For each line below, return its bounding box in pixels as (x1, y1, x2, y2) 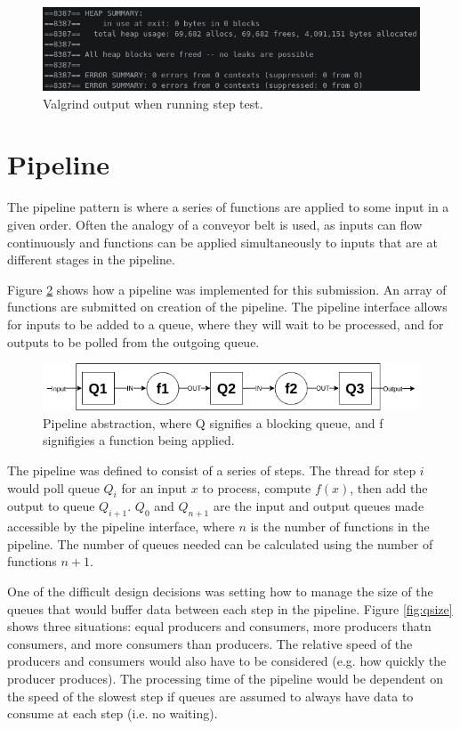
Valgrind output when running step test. (43, 93, 263, 112)
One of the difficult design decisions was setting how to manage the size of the (7, 582, 433, 601)
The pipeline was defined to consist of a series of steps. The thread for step (7, 461, 416, 480)
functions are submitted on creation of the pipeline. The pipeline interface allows (7, 297, 448, 316)
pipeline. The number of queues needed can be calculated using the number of (7, 534, 433, 553)
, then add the (350, 478, 428, 497)
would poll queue (7, 478, 100, 497)
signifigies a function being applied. (43, 431, 235, 450)
